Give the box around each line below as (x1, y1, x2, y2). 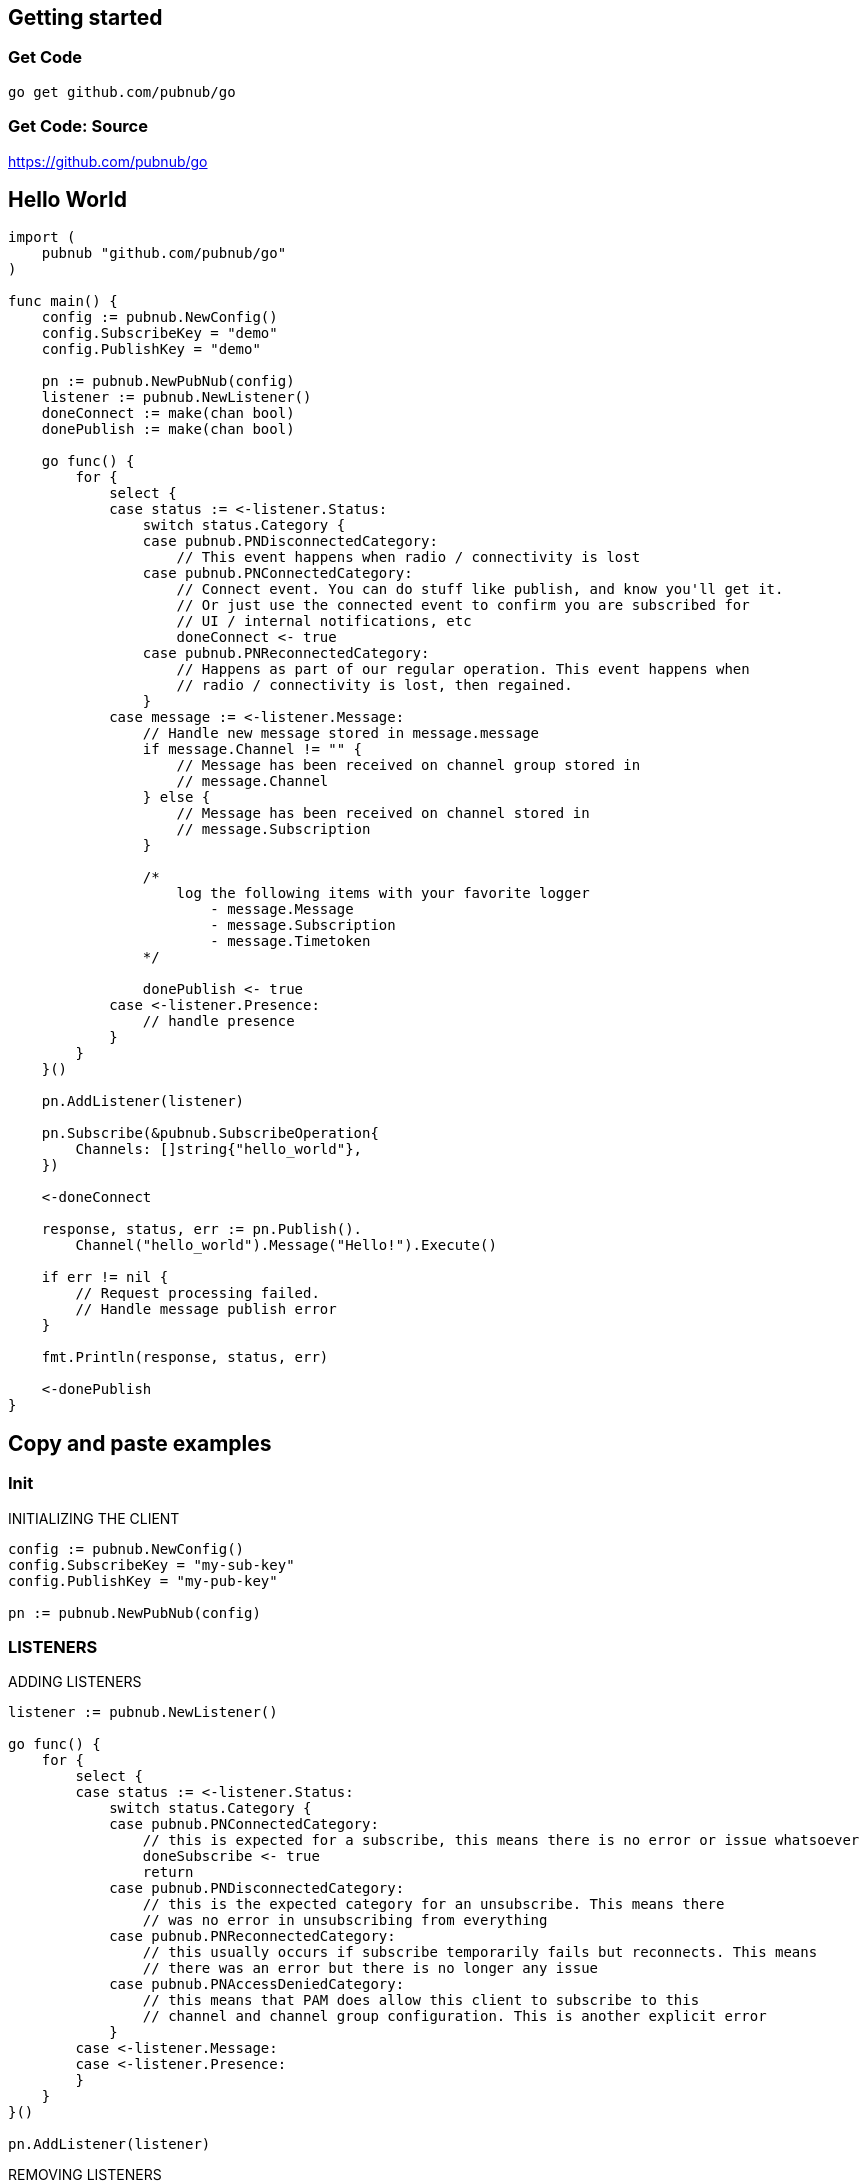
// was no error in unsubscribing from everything (142, 1912, 548, 1929)
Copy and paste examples (8, 1430, 272, 1456)
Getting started (8, 5, 163, 30)
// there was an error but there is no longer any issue (142, 1960, 599, 1977)
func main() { (8, 293, 118, 310)
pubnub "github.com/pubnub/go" (41, 245, 287, 262)
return (142, 1864, 194, 1881)
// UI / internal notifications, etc (176, 613, 472, 630)
